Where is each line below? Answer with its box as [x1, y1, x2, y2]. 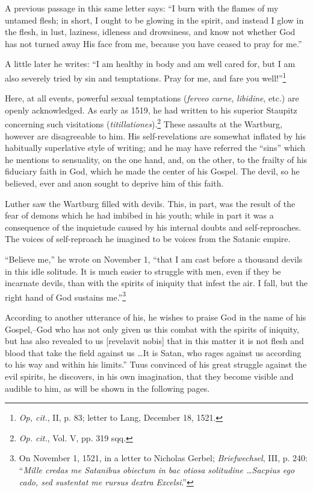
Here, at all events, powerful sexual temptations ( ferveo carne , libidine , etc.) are [5, 92, 299, 104]
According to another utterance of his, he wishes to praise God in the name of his [5, 311, 306, 324]
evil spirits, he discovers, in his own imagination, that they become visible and [5, 370, 294, 382]
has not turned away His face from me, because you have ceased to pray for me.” [5, 37, 302, 50]
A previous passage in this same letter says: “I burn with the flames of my [5, 2, 279, 14]
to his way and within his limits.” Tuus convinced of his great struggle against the [5, 358, 307, 371]
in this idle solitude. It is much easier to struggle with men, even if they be [5, 264, 281, 277]
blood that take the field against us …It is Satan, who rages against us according [5, 346, 302, 359]
